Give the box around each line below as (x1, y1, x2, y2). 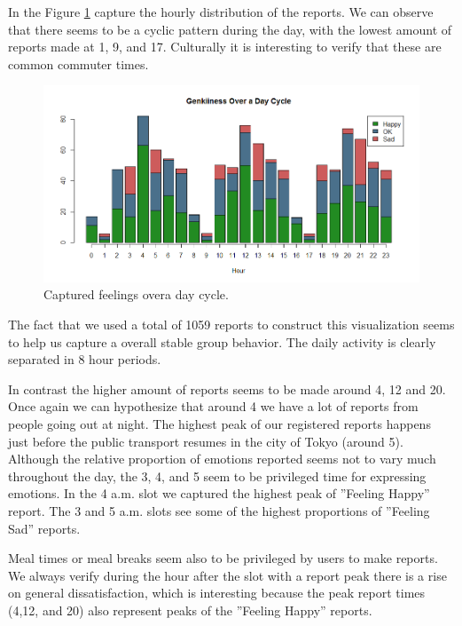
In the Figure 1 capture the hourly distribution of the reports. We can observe (8, 3, 434, 20)
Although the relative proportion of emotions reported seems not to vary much (8, 449, 436, 468)
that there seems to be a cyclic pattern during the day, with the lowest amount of (8, 20, 452, 38)
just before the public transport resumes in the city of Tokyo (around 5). (8, 432, 403, 450)
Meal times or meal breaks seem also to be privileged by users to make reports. (8, 549, 438, 567)
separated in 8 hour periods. (8, 350, 161, 368)
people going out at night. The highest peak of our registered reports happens (8, 415, 431, 433)
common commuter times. (8, 54, 149, 73)
